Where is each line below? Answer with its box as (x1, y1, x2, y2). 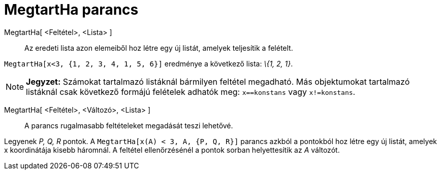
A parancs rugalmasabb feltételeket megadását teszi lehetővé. (24, 121, 233, 130)
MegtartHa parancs (4, 1, 139, 18)
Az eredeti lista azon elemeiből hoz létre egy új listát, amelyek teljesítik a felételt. (24, 43, 293, 52)
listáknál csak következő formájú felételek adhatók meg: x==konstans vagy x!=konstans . (26, 86, 356, 97)
